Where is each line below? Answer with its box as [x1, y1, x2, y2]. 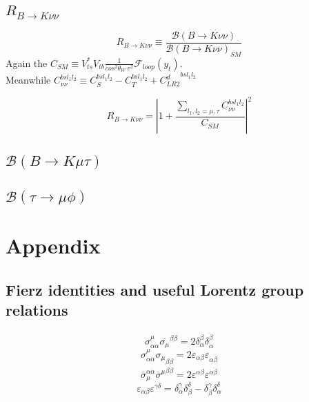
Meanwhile [6, 73, 51, 87]
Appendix [6, 231, 101, 260]
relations [6, 299, 68, 320]
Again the [6, 55, 48, 70]
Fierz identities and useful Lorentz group [6, 279, 304, 300]
